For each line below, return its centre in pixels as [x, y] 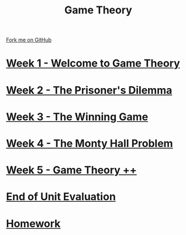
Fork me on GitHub [29, 40]
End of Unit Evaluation [61, 197]
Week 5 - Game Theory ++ [72, 170]
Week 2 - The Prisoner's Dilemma [89, 90]
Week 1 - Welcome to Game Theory [93, 63]
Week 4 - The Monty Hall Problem [90, 143]
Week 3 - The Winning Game [77, 117]
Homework [33, 224]
